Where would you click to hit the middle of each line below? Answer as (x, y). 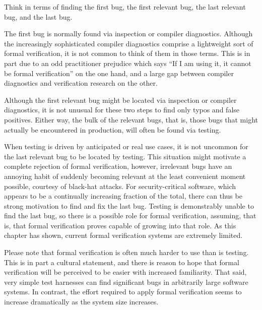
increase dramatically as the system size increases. (81, 302)
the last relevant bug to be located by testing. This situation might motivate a (125, 156)
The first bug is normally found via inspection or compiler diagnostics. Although (128, 34)
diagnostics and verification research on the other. (81, 83)
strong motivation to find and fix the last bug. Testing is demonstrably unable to (129, 205)
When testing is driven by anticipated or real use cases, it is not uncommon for (126, 146)
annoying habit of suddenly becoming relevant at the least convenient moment (125, 176)
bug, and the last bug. (38, 16)
